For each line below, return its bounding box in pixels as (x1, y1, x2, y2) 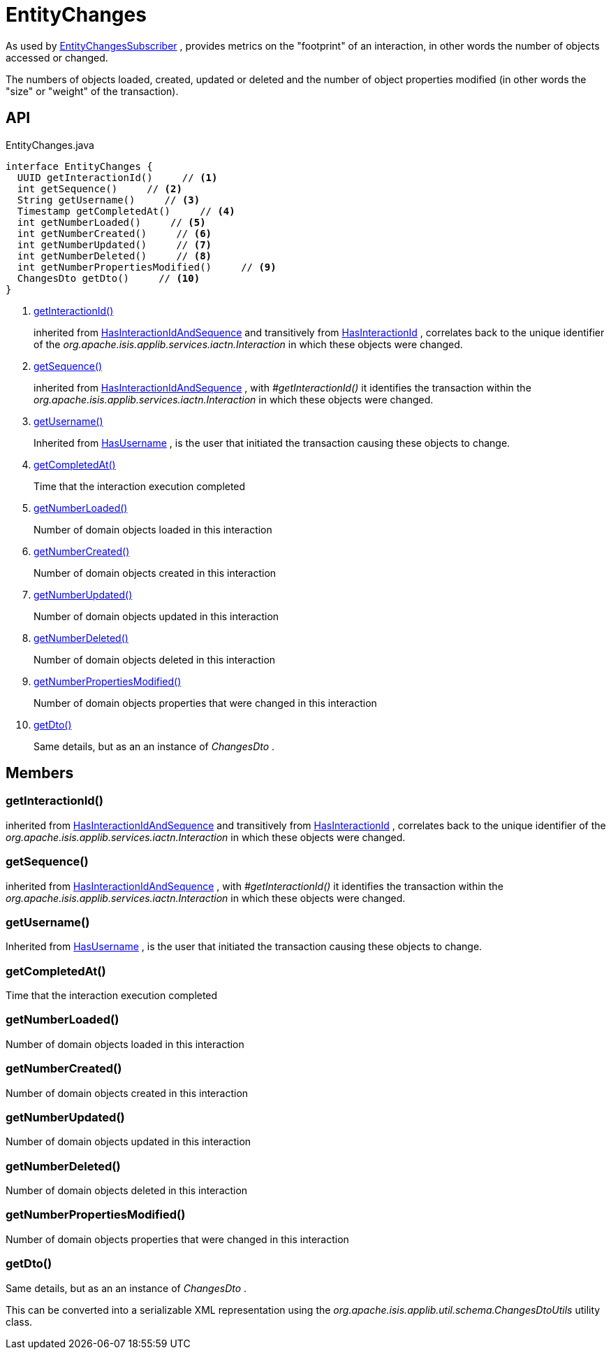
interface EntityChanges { (6, 160, 153, 172)
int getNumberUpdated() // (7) (17, 238, 212, 250)
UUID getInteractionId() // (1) (17, 171, 218, 183)
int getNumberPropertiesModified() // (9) (17, 261, 277, 273)
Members (6, 764, 74, 782)
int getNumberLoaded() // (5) (17, 216, 206, 228)
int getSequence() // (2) (17, 182, 182, 194)
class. (6, 1315, 33, 1328)
